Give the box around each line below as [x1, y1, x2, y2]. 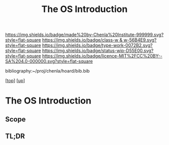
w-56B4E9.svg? [123, 37, 157, 43]
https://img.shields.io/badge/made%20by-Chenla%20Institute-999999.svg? [5, 31, 164, 38]
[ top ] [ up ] [5, 77, 25, 83]
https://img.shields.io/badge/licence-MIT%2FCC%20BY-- [42, 53, 162, 59]
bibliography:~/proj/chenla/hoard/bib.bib [5, 68, 90, 74]
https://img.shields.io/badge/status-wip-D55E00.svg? [42, 47, 154, 53]
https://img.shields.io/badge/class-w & [42, 37, 123, 43]
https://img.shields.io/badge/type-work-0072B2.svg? [42, 42, 153, 48]
